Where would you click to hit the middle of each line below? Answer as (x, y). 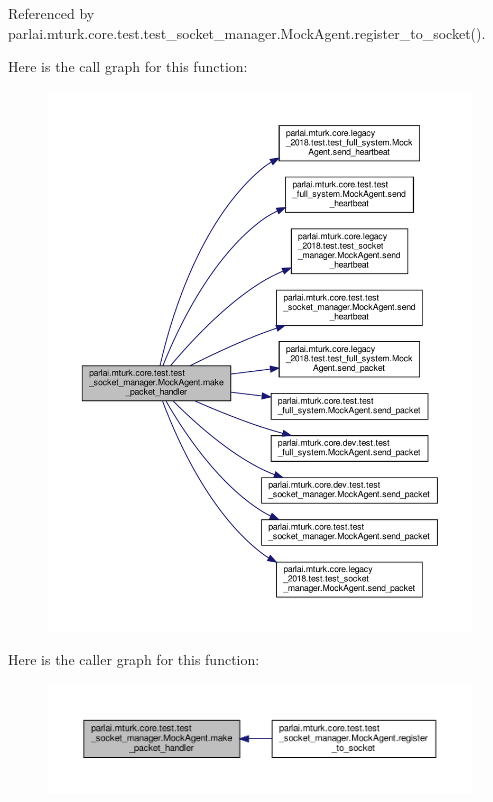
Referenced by (51, 13)
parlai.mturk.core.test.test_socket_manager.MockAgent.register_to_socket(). (247, 32)
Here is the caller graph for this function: (134, 659)
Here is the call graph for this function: (128, 66)
